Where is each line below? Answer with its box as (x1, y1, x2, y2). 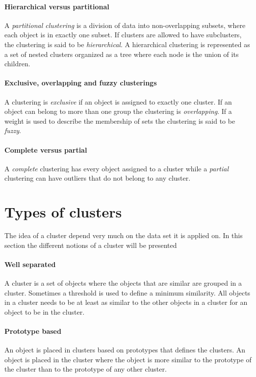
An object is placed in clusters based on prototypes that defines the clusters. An (4, 345, 246, 355)
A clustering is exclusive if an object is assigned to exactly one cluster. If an (4, 96, 232, 107)
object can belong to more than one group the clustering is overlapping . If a (4, 106, 232, 116)
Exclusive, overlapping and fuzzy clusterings (4, 78, 157, 88)
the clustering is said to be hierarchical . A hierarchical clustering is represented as (4, 39, 250, 49)
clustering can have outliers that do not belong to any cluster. (4, 173, 191, 183)
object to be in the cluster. (4, 306, 85, 317)
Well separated (4, 259, 56, 269)
